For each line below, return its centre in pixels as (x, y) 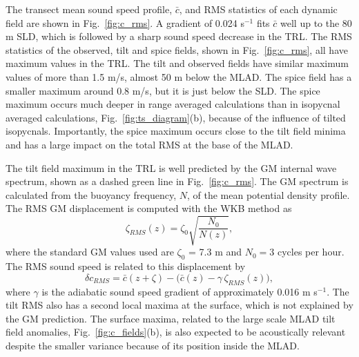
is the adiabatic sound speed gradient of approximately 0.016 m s (179, 291)
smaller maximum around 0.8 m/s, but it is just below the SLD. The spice (163, 90)
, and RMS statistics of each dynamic (258, 9)
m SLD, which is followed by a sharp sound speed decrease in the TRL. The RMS (179, 36)
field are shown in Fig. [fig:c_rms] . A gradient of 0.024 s (125, 22)
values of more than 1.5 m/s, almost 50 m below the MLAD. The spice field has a (179, 76)
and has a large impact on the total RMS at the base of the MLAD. (149, 144)
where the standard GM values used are (90, 252)
